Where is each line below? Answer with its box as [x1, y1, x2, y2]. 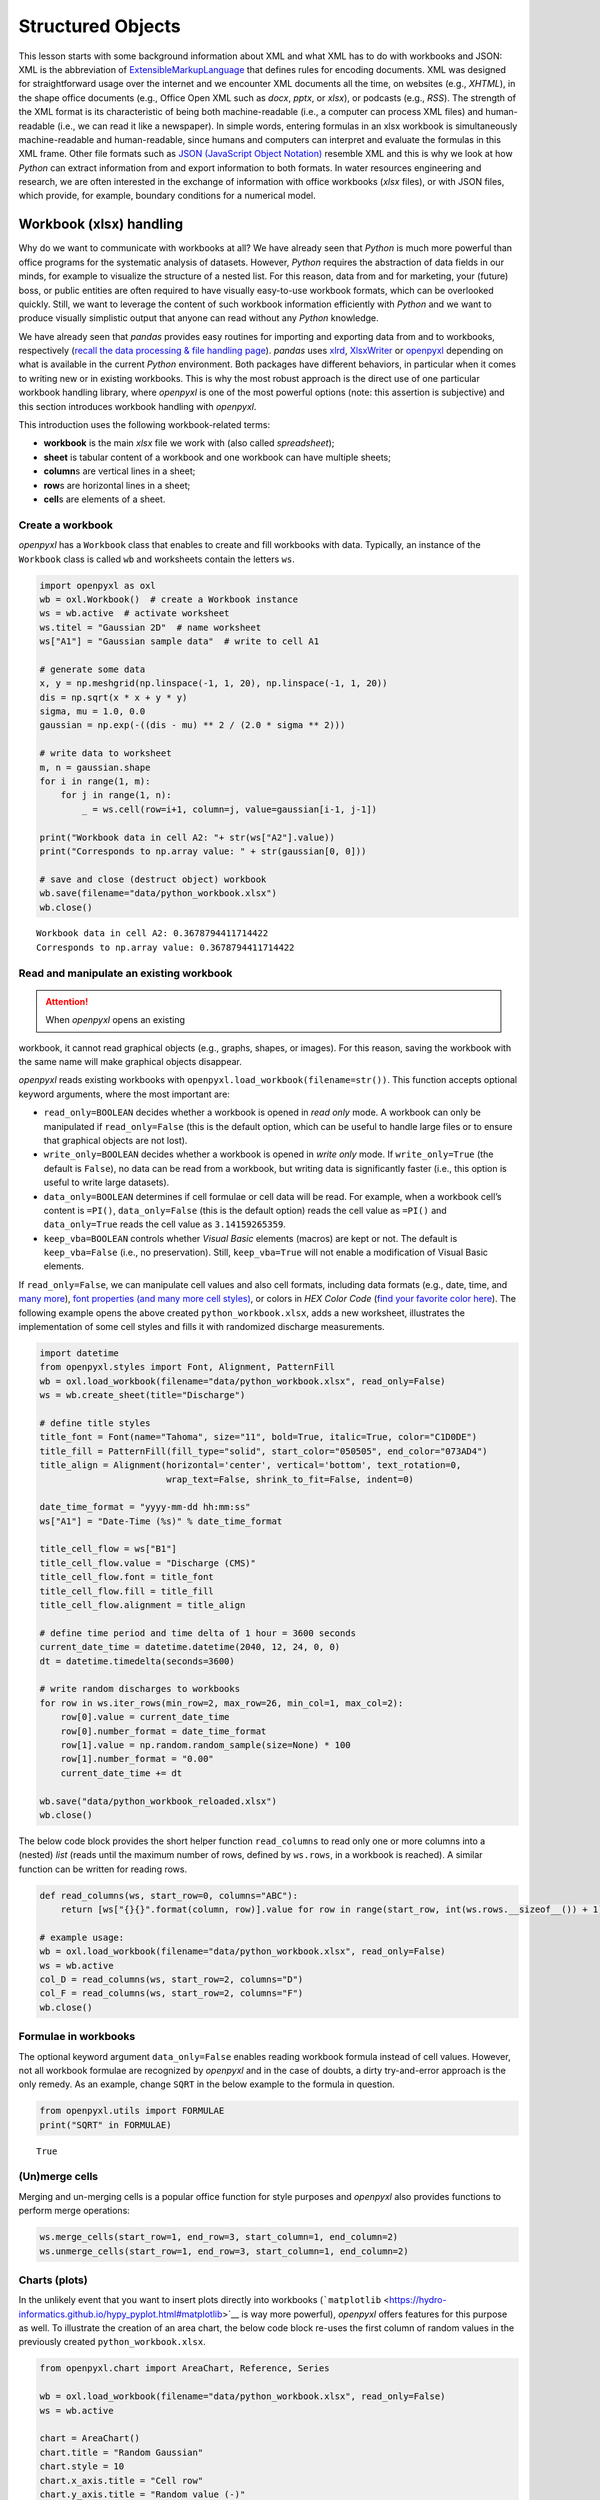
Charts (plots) [18, 2273, 89, 2287]
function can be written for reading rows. [18, 1863, 188, 1875]
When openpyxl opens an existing [45, 1014, 185, 1026]
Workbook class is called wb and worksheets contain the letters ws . [18, 553, 295, 565]
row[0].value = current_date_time [60, 1711, 230, 1723]
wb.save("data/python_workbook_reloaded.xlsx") [39, 1795, 277, 1807]
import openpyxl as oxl [39, 580, 157, 591]
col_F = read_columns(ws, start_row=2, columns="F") [39, 1988, 304, 1999]
